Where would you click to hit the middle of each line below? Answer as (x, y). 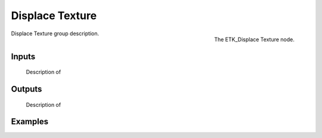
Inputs (23, 56)
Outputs (27, 89)
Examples (30, 122)
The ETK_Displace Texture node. (254, 39)
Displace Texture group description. (55, 33)
